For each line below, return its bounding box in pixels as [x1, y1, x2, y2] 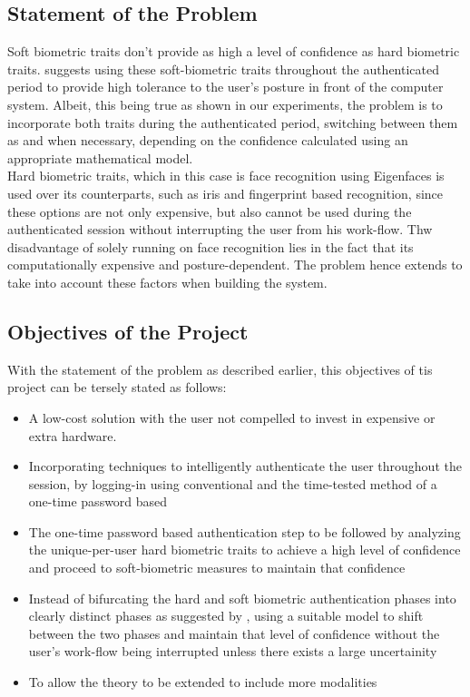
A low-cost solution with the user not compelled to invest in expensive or [28, 407, 436, 427]
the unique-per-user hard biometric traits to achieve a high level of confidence [28, 540, 461, 559]
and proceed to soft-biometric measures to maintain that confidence [28, 558, 406, 577]
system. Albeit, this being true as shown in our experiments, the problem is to [7, 94, 443, 113]
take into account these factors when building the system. [7, 272, 328, 291]
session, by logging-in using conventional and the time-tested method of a [28, 474, 437, 493]
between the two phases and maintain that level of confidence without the [28, 623, 440, 643]
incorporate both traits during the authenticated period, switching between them [7, 113, 458, 132]
